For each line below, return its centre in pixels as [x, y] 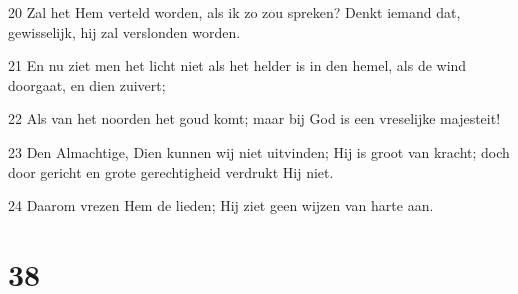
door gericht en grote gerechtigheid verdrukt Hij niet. [171, 171]
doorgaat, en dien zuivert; [87, 84]
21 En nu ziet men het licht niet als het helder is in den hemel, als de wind [237, 65]
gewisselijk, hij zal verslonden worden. [124, 31]
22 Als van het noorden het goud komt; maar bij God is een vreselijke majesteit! [254, 118]
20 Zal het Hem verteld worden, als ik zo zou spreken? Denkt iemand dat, [234, 12]
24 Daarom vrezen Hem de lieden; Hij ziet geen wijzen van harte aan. [221, 205]
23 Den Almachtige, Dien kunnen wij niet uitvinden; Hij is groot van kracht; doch [259, 151]
